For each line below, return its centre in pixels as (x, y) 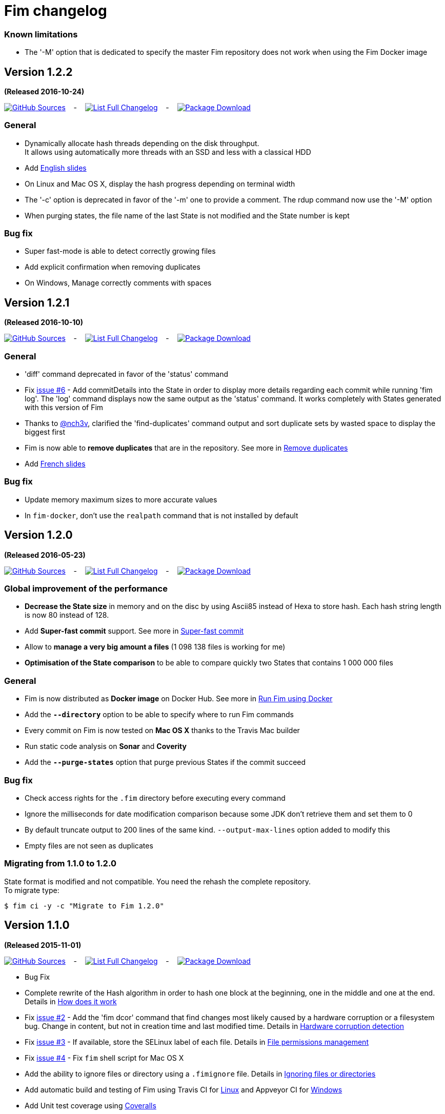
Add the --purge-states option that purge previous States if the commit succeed (165, 762)
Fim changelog (56, 11)
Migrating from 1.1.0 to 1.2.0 (60, 864)
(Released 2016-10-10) (44, 322)
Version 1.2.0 (38, 535)
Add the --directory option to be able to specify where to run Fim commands (159, 715)
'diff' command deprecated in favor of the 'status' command (127, 374)
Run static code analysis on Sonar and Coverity (106, 746)
